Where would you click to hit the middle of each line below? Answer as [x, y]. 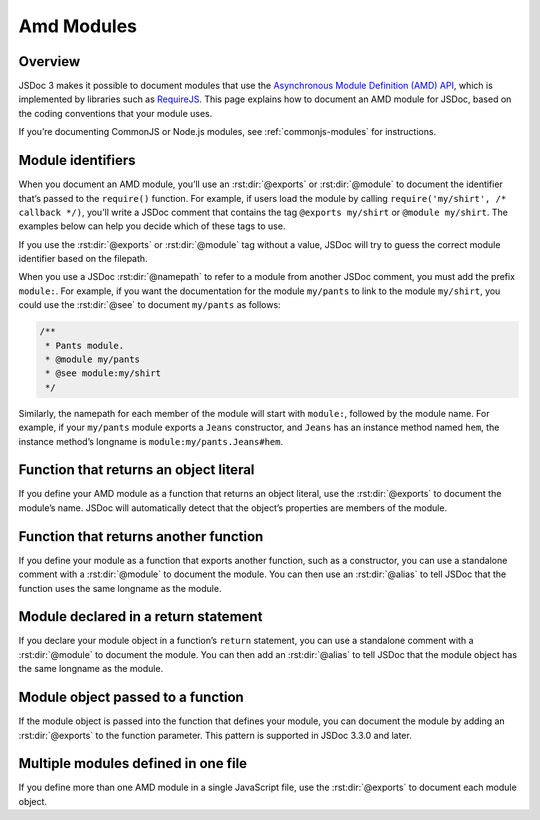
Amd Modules [78, 26]
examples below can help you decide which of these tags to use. [152, 226]
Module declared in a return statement [140, 616]
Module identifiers [77, 160]
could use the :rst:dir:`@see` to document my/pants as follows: [149, 305]
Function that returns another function [141, 536]
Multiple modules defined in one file [133, 763]
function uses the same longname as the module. [120, 588]
